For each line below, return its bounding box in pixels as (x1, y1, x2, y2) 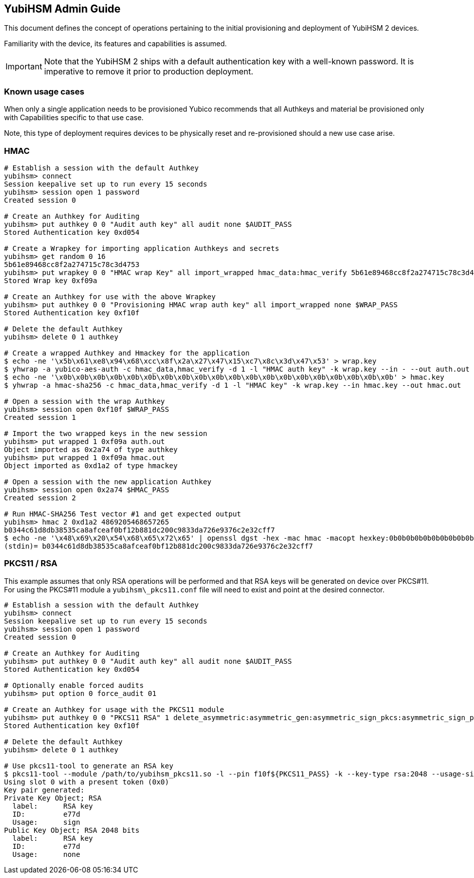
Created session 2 (4, 493, 76, 502)
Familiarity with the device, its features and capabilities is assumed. (4, 39, 227, 48)
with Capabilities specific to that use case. (4, 113, 144, 122)
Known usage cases (4, 86, 84, 97)
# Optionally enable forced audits (4, 681, 144, 689)
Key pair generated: (4, 785, 85, 794)
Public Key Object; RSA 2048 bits (4, 826, 140, 834)
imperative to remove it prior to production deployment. (44, 66, 254, 77)
